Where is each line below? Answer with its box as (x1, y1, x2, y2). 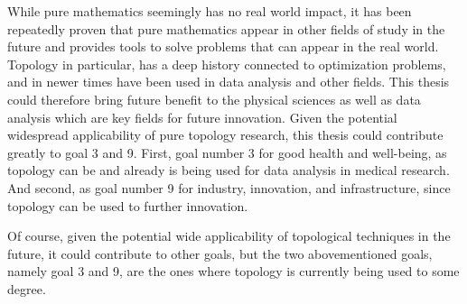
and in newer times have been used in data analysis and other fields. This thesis (7, 72, 450, 91)
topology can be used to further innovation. (7, 196, 248, 215)
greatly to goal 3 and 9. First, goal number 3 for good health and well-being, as (7, 143, 447, 161)
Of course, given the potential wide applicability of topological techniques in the (7, 226, 451, 245)
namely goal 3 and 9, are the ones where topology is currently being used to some (7, 262, 460, 281)
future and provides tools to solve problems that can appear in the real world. (7, 37, 439, 56)
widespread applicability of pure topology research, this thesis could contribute (7, 125, 444, 144)
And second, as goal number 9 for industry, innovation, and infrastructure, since (7, 178, 451, 197)
